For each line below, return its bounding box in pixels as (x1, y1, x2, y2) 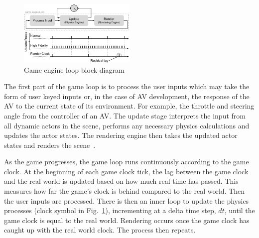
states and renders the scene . (4, 139, 96, 150)
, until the (224, 205, 255, 216)
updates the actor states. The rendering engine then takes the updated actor (4, 130, 238, 140)
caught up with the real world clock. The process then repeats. (4, 225, 196, 235)
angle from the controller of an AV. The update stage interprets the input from (4, 110, 246, 120)
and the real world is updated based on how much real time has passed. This (4, 176, 239, 186)
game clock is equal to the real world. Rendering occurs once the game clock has (4, 215, 250, 225)
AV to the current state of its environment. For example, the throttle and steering (4, 101, 255, 111)
